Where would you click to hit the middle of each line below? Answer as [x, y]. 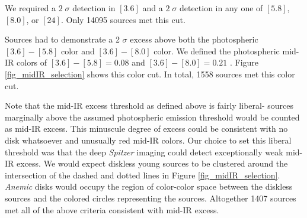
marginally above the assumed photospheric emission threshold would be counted [152, 117]
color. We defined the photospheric [217, 51]
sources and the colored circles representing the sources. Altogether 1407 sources [151, 198]
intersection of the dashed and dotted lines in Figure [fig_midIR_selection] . [143, 175]
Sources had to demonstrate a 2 [62, 39]
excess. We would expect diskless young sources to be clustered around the [152, 163]
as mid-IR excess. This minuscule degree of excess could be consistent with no [146, 128]
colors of [32, 62]
